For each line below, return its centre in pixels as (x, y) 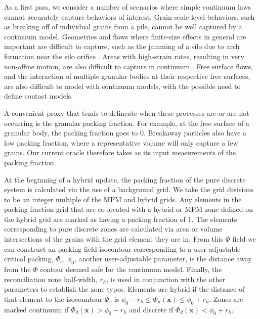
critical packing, (29, 259)
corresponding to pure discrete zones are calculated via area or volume (113, 229)
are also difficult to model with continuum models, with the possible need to (122, 86)
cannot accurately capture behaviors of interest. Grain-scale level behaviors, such (129, 16)
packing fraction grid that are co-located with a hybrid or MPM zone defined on (128, 209)
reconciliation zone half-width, (51, 279)
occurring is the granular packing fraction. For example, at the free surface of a (127, 123)
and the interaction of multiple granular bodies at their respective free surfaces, (127, 76)
